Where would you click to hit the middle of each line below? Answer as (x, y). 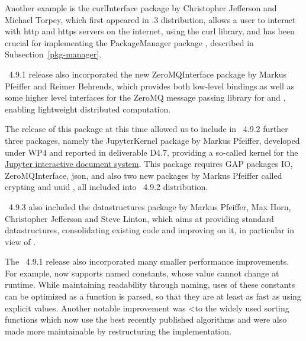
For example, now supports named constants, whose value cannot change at (142, 273)
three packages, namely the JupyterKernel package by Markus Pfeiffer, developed (152, 140)
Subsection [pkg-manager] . (53, 54)
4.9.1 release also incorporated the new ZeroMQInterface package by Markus (148, 74)
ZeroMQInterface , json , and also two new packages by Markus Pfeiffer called (144, 175)
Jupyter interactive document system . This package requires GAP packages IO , (149, 164)
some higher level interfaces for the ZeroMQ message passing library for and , (145, 97)
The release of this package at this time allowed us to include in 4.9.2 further (146, 129)
